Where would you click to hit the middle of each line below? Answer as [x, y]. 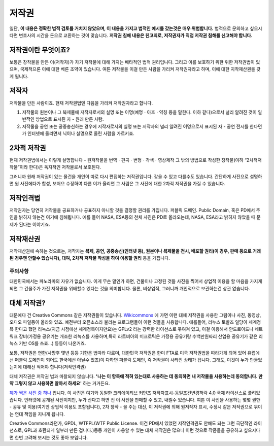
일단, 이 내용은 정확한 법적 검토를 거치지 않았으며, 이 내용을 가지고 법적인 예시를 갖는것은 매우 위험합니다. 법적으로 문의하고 [129, 28]
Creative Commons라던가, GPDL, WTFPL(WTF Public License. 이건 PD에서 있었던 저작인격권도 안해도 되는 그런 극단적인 [131, 423]
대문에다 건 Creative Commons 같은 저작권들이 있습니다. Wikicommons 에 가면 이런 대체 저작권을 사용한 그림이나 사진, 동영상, [135, 315]
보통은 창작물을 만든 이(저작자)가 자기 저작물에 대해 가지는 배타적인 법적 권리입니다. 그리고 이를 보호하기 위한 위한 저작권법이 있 [135, 62]
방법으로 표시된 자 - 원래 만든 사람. [70, 119]
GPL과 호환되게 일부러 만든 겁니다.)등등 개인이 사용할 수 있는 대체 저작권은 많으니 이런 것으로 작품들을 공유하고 [133, 430]
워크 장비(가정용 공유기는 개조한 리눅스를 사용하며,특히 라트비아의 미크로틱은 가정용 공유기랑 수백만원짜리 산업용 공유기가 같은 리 [136, 336]
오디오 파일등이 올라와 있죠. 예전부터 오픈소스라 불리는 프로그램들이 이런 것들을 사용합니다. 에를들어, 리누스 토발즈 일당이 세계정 [135, 322]
